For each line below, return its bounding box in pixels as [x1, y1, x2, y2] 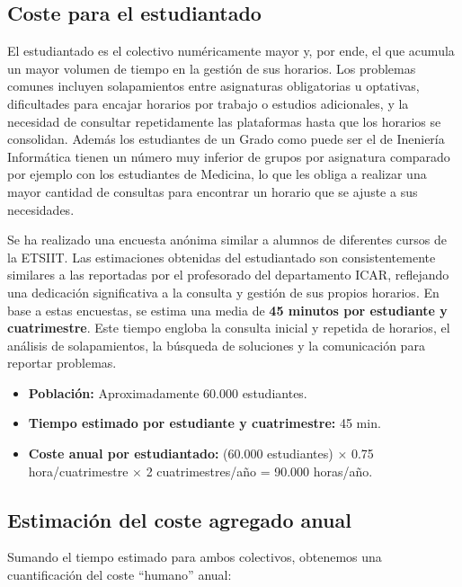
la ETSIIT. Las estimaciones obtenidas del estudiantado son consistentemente [7, 247, 436, 266]
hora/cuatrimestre [28, 461, 129, 480]
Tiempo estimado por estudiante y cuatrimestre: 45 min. [28, 414, 381, 432]
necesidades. [7, 200, 75, 218]
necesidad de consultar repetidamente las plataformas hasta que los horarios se [7, 111, 441, 130]
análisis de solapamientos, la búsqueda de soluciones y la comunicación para [7, 335, 425, 354]
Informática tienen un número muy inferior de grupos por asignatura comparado [7, 147, 450, 165]
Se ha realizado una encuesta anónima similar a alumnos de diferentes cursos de [7, 230, 448, 249]
